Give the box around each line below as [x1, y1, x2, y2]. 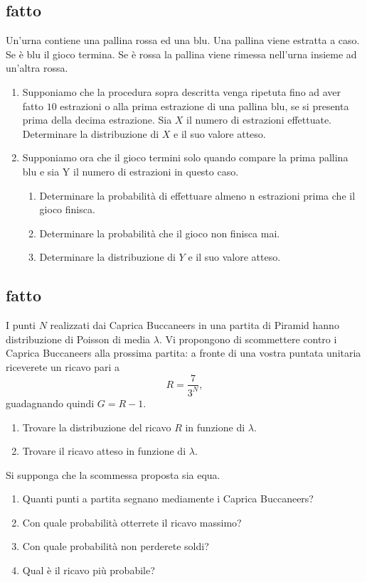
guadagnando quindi [6, 395, 95, 410]
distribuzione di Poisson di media [6, 331, 151, 346]
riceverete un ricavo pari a [6, 359, 119, 374]
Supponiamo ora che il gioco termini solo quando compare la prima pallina [22, 150, 349, 165]
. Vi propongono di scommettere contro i [159, 331, 337, 346]
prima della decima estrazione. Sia [22, 112, 172, 127]
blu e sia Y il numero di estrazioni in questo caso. [22, 163, 239, 178]
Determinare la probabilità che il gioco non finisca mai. [39, 225, 280, 240]
